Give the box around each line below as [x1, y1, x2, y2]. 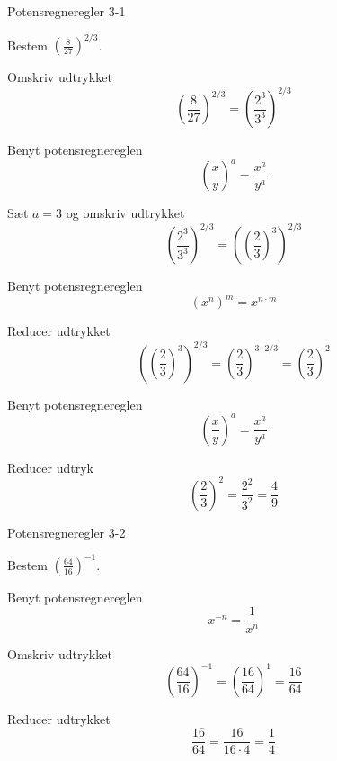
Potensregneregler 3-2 [7, 522, 126, 541]
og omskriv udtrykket [66, 204, 185, 222]
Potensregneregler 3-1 [7, 2, 126, 20]
